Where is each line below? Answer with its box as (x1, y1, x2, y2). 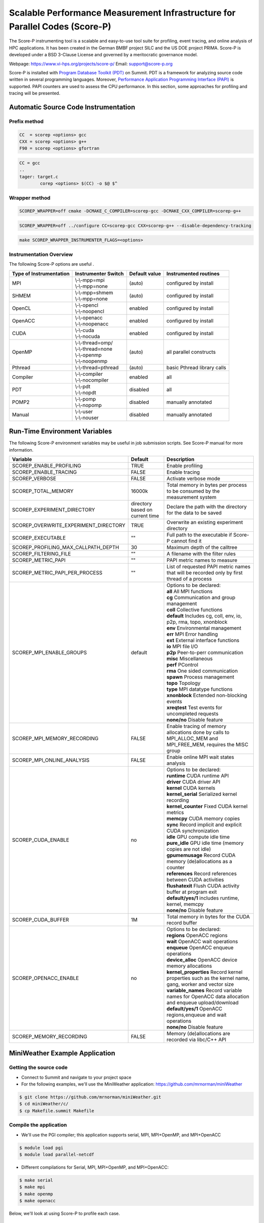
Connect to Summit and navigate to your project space (21, 1074, 132, 1080)
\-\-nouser (75, 414, 99, 421)
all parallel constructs (166, 348, 216, 355)
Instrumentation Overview (9, 251, 73, 258)
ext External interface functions (166, 636, 240, 643)
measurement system (166, 494, 217, 500)
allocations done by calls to (166, 729, 230, 736)
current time (131, 512, 159, 519)
